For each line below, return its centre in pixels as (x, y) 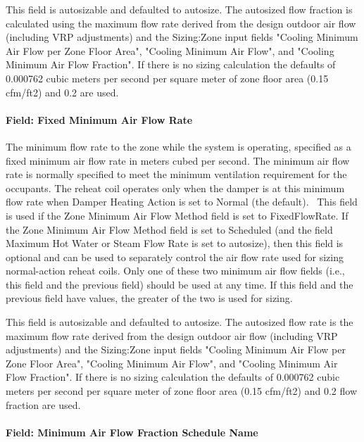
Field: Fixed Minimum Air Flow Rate (99, 119)
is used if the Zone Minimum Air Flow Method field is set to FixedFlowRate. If (177, 215)
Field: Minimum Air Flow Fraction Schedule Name (132, 432)
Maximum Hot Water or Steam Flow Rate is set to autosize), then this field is (175, 243)
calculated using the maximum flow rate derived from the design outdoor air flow (181, 23)
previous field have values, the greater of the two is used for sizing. (149, 298)
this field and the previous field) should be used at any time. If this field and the (180, 284)
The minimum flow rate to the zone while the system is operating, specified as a (178, 146)
